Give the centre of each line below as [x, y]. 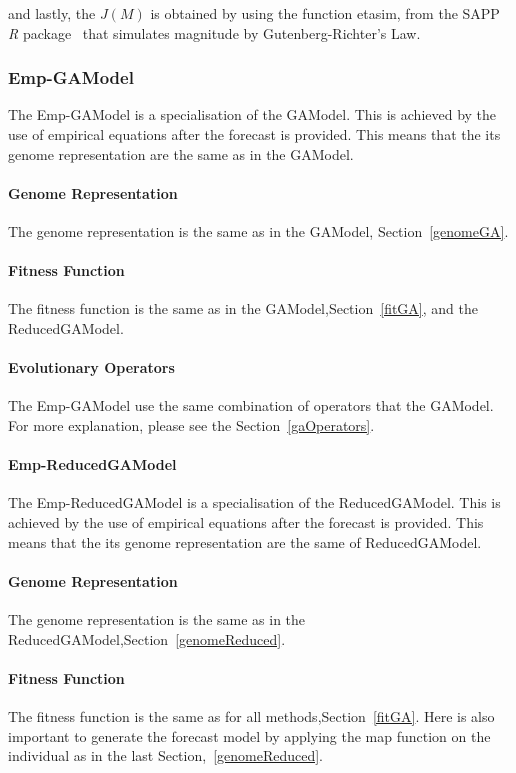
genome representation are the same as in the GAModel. [181, 153]
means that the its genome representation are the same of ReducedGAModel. [245, 541]
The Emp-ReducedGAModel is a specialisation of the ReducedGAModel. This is [254, 502]
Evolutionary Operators [91, 367]
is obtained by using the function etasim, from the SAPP [325, 13]
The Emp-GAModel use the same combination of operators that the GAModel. [251, 405]
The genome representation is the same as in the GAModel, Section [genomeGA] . [258, 230]
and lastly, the [52, 13]
